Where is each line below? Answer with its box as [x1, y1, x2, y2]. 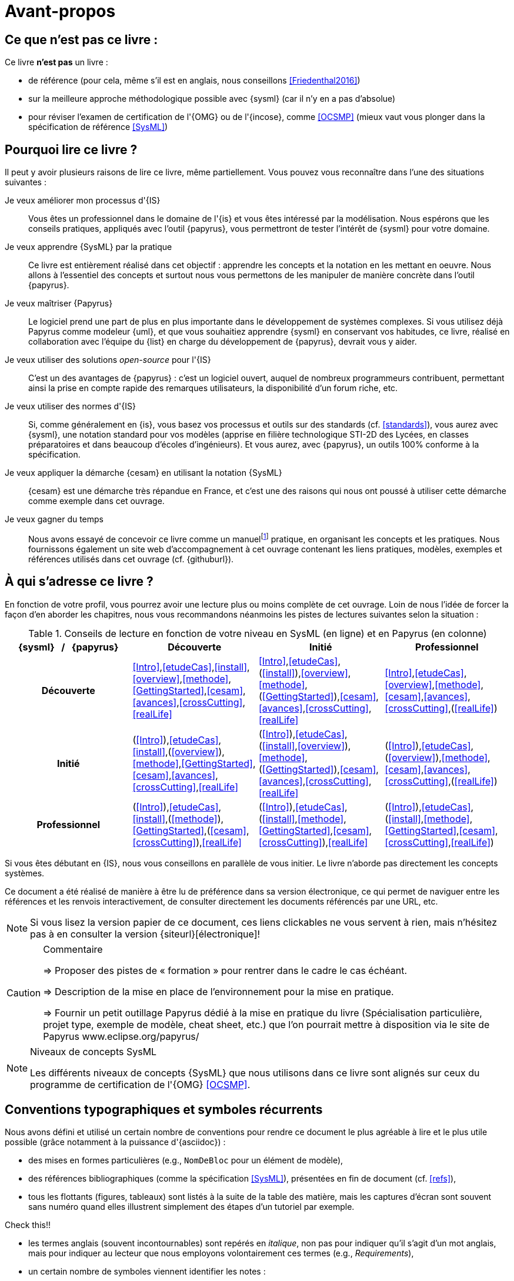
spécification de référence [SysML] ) [28, 122, 168, 132]
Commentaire [43, 943, 103, 955]
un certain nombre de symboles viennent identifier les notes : [28, 1266, 266, 1277]
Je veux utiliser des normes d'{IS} [5, 401, 136, 412]
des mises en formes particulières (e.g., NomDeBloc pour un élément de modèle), [28, 1155, 343, 1166]
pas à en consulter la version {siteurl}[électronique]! [30, 928, 261, 940]
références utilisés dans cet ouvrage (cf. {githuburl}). [28, 553, 234, 564]
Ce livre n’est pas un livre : [5, 57, 108, 68]
